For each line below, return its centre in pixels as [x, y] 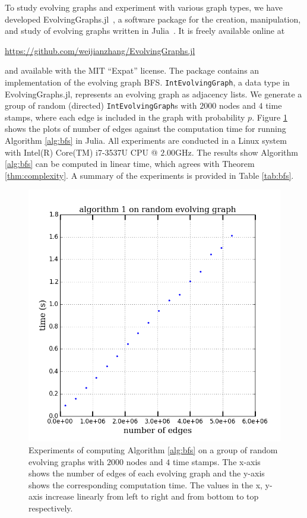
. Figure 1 [270, 117]
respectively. [51, 508]
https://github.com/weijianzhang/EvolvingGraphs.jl [100, 50]
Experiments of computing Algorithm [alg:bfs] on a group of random [153, 450]
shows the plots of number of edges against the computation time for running [145, 129]
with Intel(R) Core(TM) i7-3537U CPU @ [81, 152]
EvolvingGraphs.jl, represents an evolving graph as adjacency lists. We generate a [153, 94]
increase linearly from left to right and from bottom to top [152, 496]
